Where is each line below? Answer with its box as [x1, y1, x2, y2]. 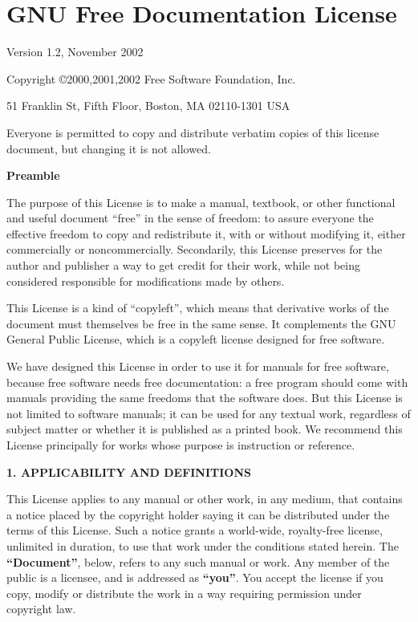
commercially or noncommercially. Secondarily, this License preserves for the [6, 241, 383, 258]
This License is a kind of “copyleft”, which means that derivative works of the [6, 299, 389, 316]
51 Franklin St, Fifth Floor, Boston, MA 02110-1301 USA [6, 97, 290, 114]
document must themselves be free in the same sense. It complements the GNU [6, 315, 396, 331]
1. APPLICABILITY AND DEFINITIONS [6, 463, 252, 480]
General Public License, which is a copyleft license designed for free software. [6, 331, 385, 348]
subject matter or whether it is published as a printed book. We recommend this [6, 421, 403, 437]
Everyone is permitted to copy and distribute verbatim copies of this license [6, 124, 379, 140]
